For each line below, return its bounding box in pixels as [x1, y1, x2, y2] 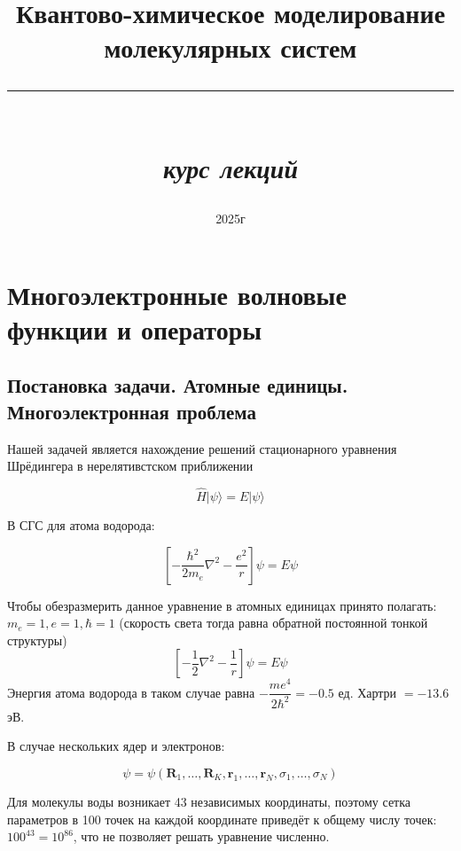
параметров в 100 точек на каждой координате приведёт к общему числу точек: [7, 809, 437, 828]
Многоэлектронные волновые [7, 276, 347, 312]
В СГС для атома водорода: [7, 515, 155, 534]
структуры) [7, 630, 67, 649]
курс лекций [163, 149, 298, 186]
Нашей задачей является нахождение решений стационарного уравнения [7, 439, 397, 457]
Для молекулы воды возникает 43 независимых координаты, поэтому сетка [7, 792, 411, 810]
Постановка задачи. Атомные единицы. [7, 371, 348, 399]
